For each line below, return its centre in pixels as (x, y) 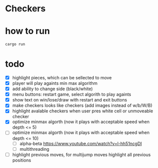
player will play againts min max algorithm (55, 83)
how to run (28, 31)
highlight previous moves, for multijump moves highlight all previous (81, 154)
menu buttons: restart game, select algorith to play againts (72, 95)
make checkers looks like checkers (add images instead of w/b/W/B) (82, 105)
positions (21, 160)
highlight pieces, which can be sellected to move (62, 77)
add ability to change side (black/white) (52, 89)
